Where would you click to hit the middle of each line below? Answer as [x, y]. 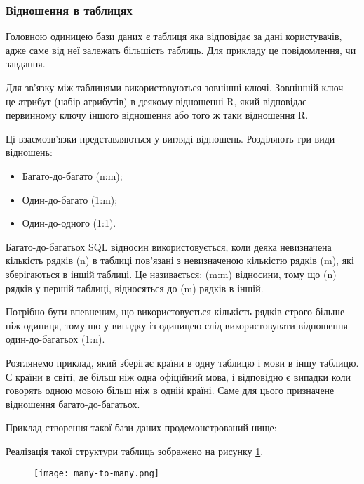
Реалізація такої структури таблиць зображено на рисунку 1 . [135, 451]
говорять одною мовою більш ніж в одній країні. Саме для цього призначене [170, 390]
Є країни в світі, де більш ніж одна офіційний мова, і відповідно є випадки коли [178, 376]
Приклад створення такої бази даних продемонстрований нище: [141, 427]
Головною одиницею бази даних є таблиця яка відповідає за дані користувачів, [174, 36]
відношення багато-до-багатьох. [73, 404]
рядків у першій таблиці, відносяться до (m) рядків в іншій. [135, 288]
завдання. [26, 64]
